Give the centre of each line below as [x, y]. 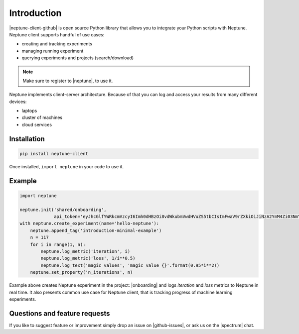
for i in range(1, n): [58, 244]
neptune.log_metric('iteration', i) [85, 251]
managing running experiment [53, 51]
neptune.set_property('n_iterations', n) [81, 272]
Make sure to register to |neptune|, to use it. [68, 81]
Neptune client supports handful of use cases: [57, 34]
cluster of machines [42, 117]
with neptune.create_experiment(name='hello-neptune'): [89, 223]
